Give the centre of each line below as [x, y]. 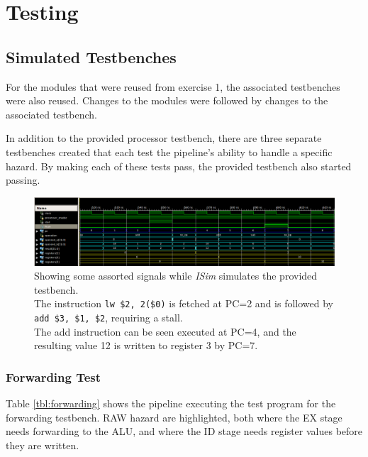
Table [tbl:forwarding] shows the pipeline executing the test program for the [171, 403]
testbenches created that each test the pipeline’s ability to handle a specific [169, 152]
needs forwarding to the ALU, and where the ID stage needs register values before [184, 431]
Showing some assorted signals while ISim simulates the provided [176, 276]
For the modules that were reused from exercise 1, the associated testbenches [173, 86]
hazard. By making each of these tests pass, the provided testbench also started [179, 166]
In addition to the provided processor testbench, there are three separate [164, 138]
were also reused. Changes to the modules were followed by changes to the [167, 100]
